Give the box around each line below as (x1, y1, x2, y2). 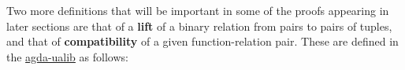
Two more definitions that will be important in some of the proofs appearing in (6, 2, 389, 18)
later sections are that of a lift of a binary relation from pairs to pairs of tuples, (6, 17, 392, 34)
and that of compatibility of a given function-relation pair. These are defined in (6, 33, 399, 50)
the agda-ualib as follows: (6, 48, 128, 64)
